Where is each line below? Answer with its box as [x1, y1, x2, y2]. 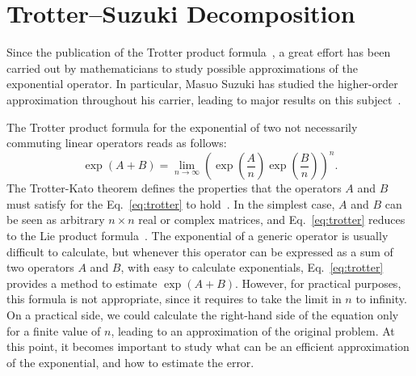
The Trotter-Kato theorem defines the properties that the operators [6, 180, 342, 196]
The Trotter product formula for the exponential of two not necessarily [6, 118, 358, 135]
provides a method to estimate [6, 274, 158, 291]
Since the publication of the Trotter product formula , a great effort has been [6, 44, 391, 61]
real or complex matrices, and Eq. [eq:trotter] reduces [138, 211, 405, 228]
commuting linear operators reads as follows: [6, 134, 227, 151]
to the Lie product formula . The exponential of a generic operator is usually [6, 226, 389, 243]
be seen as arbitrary [6, 211, 105, 228]
